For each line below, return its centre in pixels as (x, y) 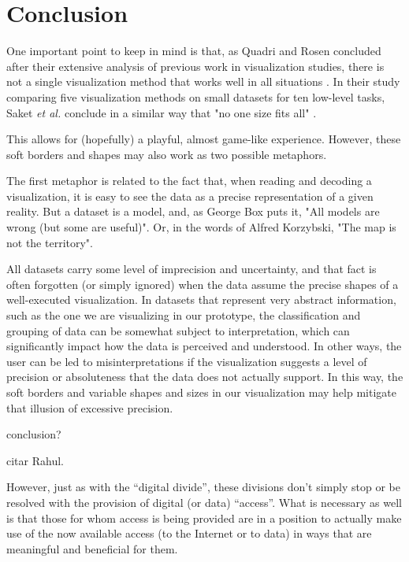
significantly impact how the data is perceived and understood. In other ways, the (204, 346)
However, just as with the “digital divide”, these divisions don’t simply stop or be (203, 487)
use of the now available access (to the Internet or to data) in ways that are (189, 533)
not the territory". (50, 242)
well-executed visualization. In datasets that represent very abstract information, (201, 299)
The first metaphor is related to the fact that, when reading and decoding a (189, 181)
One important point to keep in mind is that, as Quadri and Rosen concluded (194, 51)
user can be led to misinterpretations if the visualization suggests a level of (187, 361)
